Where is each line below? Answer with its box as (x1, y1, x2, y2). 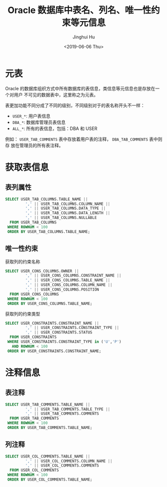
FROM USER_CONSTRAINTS (9, 334, 57, 340)
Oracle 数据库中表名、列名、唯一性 (7, 4, 152, 16)
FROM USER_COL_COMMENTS (9, 468, 59, 473)
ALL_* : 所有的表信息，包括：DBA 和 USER (12, 125, 98, 131)
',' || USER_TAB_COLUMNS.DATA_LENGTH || (25, 210, 111, 215)
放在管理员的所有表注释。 (10, 142, 63, 148)
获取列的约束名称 (5, 258, 40, 264)
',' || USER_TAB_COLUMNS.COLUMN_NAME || (25, 201, 111, 206)
